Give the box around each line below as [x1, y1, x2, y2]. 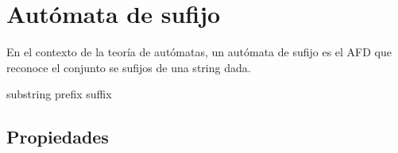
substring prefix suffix [6, 86, 112, 102]
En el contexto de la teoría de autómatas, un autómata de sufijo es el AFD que [6, 44, 392, 60]
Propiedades [6, 124, 109, 149]
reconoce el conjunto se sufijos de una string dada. [6, 59, 251, 75]
